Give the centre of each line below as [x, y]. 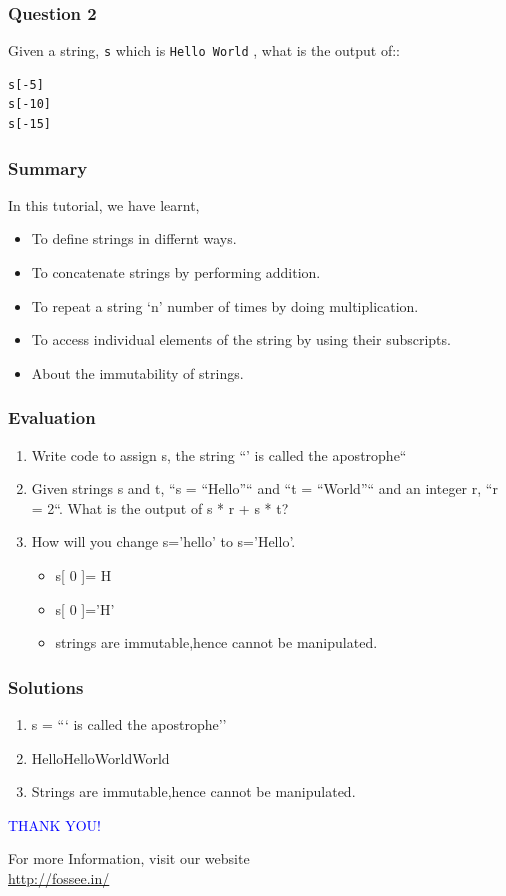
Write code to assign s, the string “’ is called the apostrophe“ [219, 454]
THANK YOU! [54, 824]
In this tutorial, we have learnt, [104, 204]
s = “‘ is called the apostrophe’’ [129, 724]
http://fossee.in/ [59, 878]
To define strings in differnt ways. [134, 238]
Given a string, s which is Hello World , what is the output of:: [204, 50]
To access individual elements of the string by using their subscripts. [241, 339]
